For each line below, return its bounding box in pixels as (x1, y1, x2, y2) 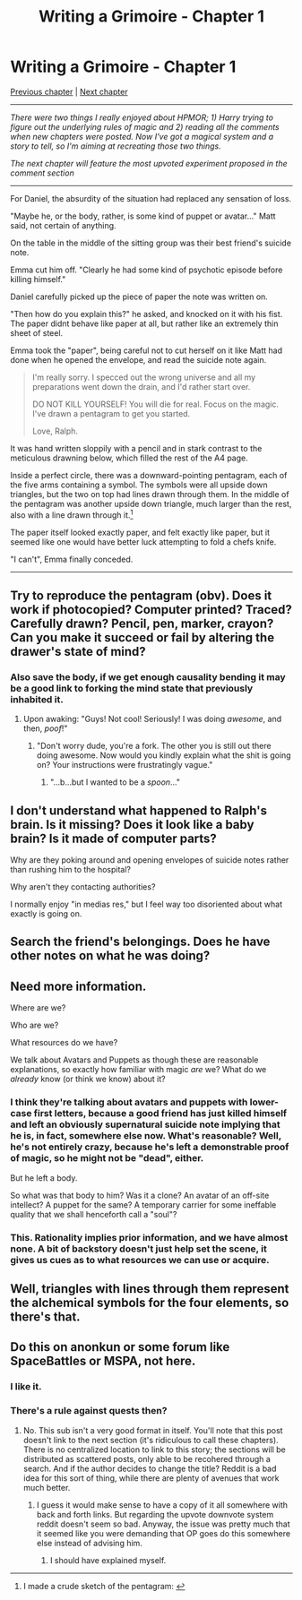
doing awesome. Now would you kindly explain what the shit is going (36, 750, 291, 761)
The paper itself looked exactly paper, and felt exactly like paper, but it (10, 527, 271, 538)
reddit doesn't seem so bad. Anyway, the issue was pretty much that (36, 1518, 290, 1529)
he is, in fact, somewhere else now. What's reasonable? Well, (10, 1130, 281, 1142)
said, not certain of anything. (10, 219, 116, 230)
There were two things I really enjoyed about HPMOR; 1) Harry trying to (10, 112, 274, 123)
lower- (249, 1096, 279, 1108)
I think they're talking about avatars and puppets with (10, 1096, 248, 1108)
